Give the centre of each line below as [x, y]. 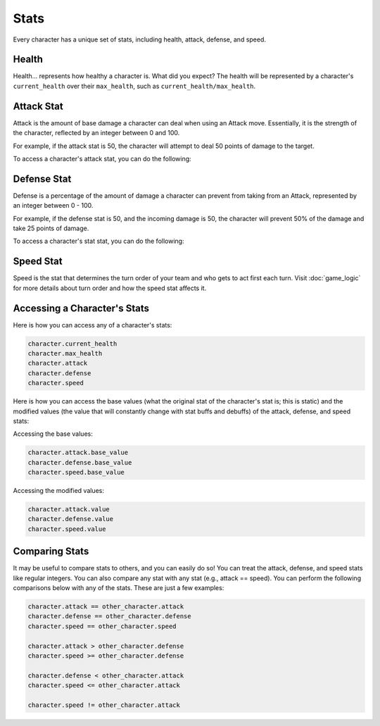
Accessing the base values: [53, 434]
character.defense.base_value [80, 462]
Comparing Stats [51, 552]
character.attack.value [69, 509]
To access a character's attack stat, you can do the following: [102, 158]
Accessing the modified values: [59, 491]
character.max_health [65, 353]
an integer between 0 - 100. [53, 206]
